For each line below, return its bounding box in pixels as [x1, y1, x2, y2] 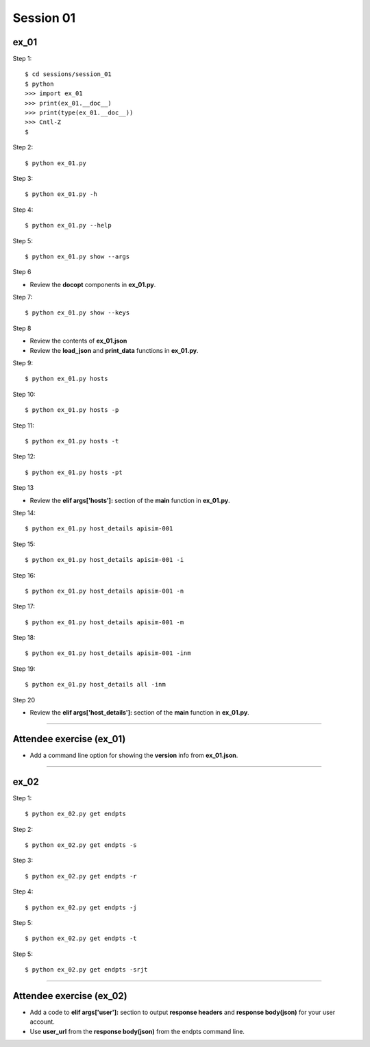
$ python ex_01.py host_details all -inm [25, 680, 166, 689]
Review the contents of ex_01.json [29, 336, 127, 345]
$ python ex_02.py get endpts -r [25, 872, 137, 880]
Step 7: [12, 293, 33, 301]
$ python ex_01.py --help [25, 221, 112, 230]
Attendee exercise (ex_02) [12, 990, 127, 1002]
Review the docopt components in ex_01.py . [29, 280, 156, 288]
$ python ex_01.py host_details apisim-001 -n [25, 587, 184, 595]
